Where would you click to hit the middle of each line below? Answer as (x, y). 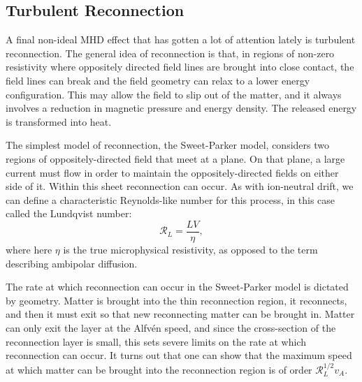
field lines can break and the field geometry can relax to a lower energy (158, 80)
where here (29, 249)
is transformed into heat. (59, 121)
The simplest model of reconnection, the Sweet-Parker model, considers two (167, 145)
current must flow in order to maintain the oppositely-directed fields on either (172, 172)
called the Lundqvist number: (69, 213)
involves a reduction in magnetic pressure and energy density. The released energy (181, 108)
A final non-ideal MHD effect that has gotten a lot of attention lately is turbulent (181, 39)
